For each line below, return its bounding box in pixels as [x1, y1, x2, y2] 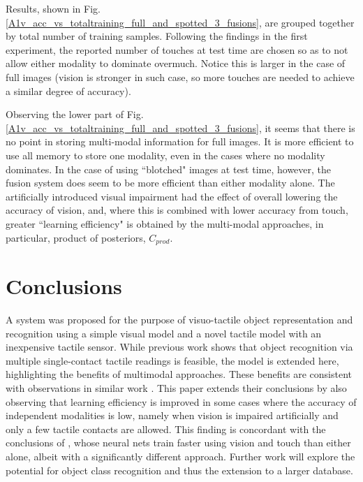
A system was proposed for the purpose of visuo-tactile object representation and [6, 312, 353, 327]
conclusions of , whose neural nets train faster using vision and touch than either [6, 435, 351, 450]
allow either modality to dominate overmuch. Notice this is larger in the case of [6, 56, 346, 71]
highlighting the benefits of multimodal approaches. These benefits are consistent [6, 367, 352, 381]
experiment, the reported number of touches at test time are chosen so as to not [6, 42, 348, 57]
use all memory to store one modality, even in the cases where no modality [6, 147, 325, 162]
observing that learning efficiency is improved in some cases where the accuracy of [6, 394, 357, 409]
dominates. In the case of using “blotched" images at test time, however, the [6, 161, 332, 176]
